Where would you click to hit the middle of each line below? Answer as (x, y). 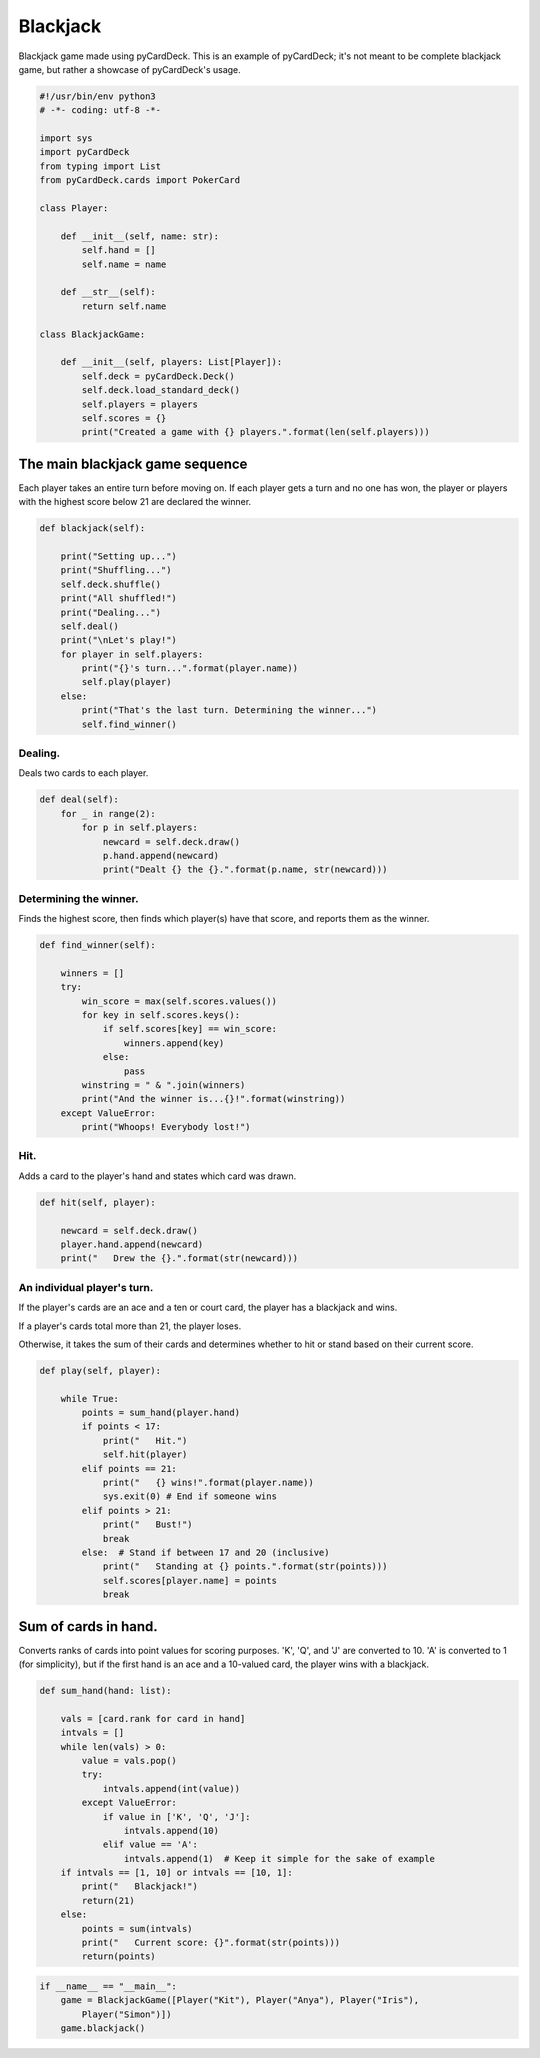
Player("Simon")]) (126, 2014)
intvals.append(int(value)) (171, 1788)
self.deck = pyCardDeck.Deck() (158, 376)
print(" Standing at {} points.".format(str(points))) (245, 1566)
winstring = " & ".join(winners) (163, 1084)
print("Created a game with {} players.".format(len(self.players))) (255, 432)
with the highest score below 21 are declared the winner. (135, 502)
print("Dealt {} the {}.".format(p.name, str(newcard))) (245, 869)
